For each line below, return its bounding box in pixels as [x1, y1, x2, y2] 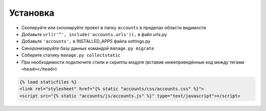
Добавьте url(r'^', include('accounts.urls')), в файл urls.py [21, 31, 167, 37]
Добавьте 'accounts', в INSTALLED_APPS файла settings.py [21, 38, 151, 44]
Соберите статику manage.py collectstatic [21, 52, 121, 58]
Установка [9, 7, 55, 18]
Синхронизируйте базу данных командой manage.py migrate [21, 45, 155, 51]
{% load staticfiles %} [19, 79, 77, 85]
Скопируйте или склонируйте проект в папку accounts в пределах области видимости [21, 25, 206, 31]
